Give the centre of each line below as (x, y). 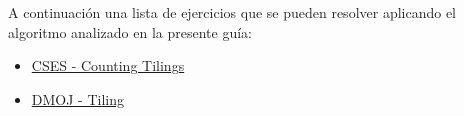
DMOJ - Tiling (77, 98)
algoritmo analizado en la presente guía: (130, 31)
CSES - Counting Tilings (108, 65)
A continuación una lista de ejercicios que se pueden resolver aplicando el (232, 12)
